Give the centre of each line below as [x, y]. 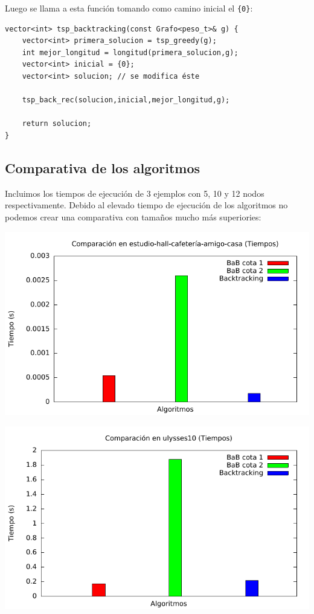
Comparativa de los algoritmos [102, 167]
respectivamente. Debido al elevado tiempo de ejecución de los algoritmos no [146, 205]
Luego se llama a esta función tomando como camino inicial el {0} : [129, 8]
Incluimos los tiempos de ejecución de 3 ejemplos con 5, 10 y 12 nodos [135, 193]
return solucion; [57, 124]
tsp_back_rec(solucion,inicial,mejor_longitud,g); [126, 100]
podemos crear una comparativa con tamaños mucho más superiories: [133, 216]
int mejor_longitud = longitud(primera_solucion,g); [130, 52]
